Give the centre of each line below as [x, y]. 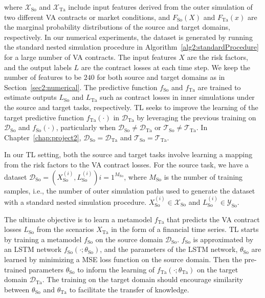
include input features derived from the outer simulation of [160, 7]
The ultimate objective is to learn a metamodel [78, 219]
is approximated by [223, 239]
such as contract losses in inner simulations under [177, 97]
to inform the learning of [116, 269]
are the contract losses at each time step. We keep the [165, 67]
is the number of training [203, 176]
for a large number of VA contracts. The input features [90, 57]
